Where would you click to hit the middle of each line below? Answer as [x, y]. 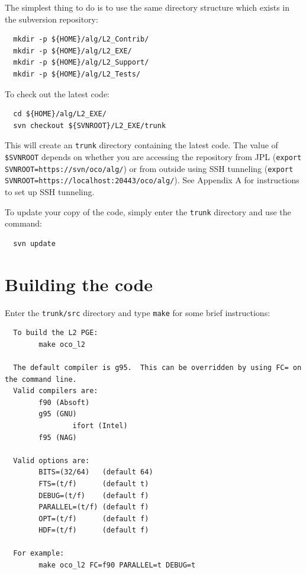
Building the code [79, 284]
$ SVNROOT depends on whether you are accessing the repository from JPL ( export [153, 157]
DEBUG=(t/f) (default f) [94, 495]
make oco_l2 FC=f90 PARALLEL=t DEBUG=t [117, 565]
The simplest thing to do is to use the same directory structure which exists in [147, 7]
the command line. [41, 379]
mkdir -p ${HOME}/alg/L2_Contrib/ [81, 39]
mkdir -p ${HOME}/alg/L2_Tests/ [77, 74]
